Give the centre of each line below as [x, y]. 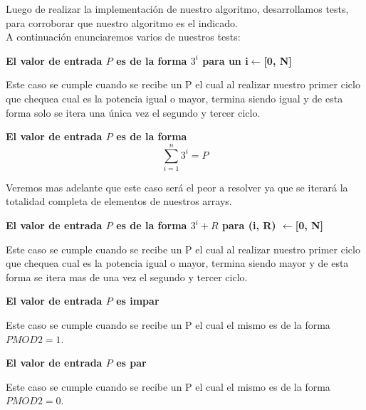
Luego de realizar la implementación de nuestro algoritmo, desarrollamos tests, [177, 9]
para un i [225, 60]
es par [131, 363]
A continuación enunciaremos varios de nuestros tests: [123, 37]
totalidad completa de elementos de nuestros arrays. [119, 201]
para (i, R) [249, 225]
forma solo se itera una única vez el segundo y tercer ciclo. [133, 112]
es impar [138, 301]
